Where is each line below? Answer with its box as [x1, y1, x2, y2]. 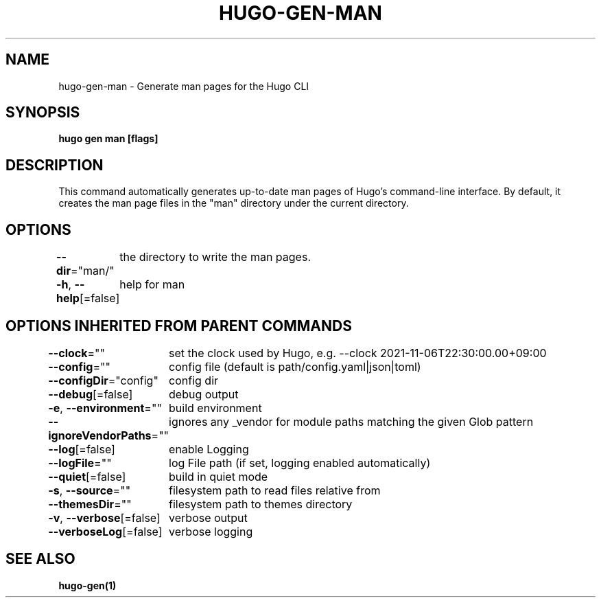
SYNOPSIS [5, 104, 80, 122]
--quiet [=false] [48, 469, 126, 483]
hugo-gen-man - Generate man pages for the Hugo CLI [58, 80, 309, 92]
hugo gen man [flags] [58, 133, 158, 145]
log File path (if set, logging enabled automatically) [169, 455, 431, 470]
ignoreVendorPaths [48, 428, 152, 442]
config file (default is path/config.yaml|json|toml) [169, 359, 421, 374]
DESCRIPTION [5, 156, 104, 174]
